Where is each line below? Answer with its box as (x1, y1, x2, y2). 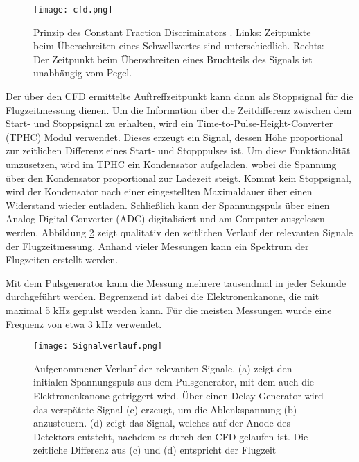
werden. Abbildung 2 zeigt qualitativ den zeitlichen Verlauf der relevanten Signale (6, 224, 353, 239)
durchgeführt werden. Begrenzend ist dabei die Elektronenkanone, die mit (6, 289, 319, 304)
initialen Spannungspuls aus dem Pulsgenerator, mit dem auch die (33, 374, 315, 389)
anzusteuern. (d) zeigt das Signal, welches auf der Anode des (33, 415, 290, 430)
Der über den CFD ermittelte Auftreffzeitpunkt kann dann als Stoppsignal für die (6, 89, 353, 104)
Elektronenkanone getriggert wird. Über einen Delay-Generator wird (33, 388, 324, 402)
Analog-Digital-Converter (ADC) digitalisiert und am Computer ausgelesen (6, 211, 325, 226)
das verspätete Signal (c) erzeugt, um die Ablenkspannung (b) (33, 402, 297, 416)
